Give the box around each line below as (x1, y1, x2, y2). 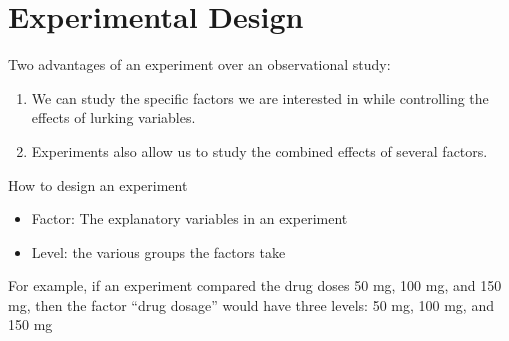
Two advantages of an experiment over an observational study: (8, 54, 391, 75)
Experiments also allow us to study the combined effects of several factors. (31, 140, 488, 161)
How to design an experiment (8, 174, 188, 195)
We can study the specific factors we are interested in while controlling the (31, 87, 489, 108)
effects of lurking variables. (31, 107, 196, 128)
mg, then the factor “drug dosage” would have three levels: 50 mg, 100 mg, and (8, 294, 494, 315)
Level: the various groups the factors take (31, 241, 286, 262)
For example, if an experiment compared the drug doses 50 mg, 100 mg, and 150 (8, 275, 502, 296)
